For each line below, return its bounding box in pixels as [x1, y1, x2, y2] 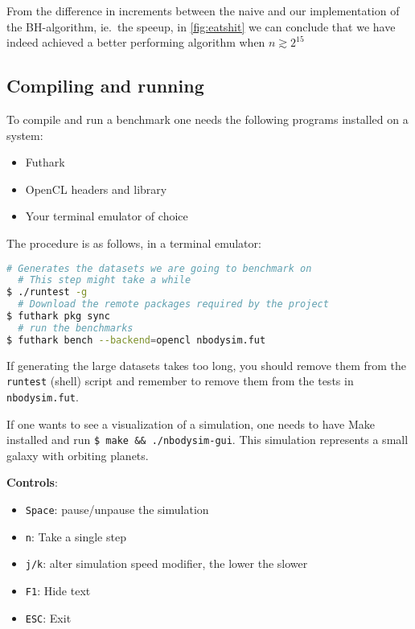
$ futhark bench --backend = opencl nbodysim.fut [6, 334, 266, 346]
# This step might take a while [18, 274, 191, 286]
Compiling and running [6, 73, 204, 98]
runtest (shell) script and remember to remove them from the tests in [6, 372, 354, 389]
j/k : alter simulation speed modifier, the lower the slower [25, 555, 308, 572]
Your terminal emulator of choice [25, 208, 188, 224]
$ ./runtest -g [6, 286, 88, 298]
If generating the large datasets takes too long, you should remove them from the [6, 356, 407, 373]
